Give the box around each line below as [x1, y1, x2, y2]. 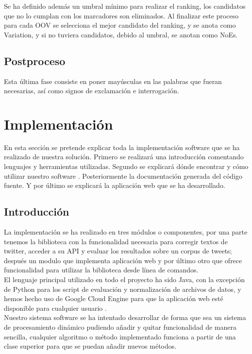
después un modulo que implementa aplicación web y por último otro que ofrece [4, 255, 242, 265]
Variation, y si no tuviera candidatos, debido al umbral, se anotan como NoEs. [4, 29, 238, 39]
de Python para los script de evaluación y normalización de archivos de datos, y [4, 284, 241, 294]
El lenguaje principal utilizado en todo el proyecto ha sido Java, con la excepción [4, 274, 245, 285]
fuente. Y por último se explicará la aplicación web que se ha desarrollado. [4, 180, 225, 190]
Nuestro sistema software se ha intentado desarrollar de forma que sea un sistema [4, 312, 246, 322]
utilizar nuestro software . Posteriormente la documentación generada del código [4, 170, 243, 181]
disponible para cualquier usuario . [4, 303, 107, 313]
